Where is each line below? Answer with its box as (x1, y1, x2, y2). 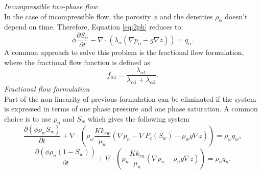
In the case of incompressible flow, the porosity (4, 11, 151, 21)
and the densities (160, 11, 213, 21)
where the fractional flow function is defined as (4, 56, 151, 67)
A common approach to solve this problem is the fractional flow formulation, (4, 47, 244, 57)
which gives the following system (87, 113, 189, 124)
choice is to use (4, 113, 52, 124)
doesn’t (225, 11, 248, 21)
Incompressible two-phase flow (4, 1, 98, 11)
